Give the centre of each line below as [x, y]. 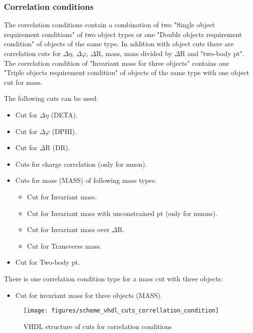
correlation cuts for [32, 53]
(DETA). [64, 114]
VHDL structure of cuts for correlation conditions [98, 326]
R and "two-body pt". [212, 53]
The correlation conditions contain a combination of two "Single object [109, 25]
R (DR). [58, 147]
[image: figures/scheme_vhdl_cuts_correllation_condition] [121, 311]
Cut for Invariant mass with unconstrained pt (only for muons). [122, 213]
